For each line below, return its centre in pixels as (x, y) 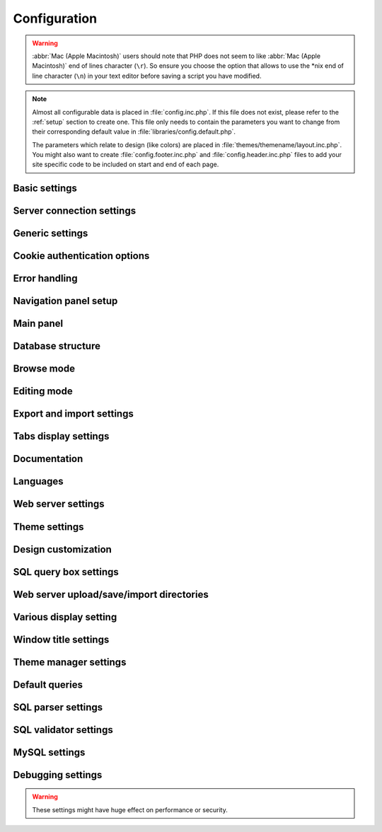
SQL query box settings (66, 572)
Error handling (45, 278)
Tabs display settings (61, 436)
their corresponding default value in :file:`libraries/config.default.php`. (134, 132)
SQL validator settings (63, 730)
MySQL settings (49, 752)
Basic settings (45, 189)
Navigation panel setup (65, 301)
